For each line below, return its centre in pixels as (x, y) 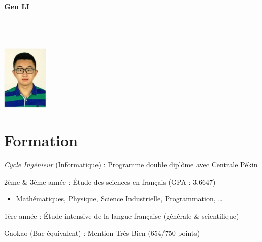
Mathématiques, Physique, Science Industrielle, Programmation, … (119, 199)
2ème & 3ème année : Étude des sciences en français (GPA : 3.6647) (110, 181)
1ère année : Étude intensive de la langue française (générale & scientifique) (122, 215)
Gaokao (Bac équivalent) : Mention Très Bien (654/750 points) (102, 233)
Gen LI (17, 6)
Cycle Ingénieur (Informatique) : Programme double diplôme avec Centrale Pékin (131, 165)
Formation (41, 140)
